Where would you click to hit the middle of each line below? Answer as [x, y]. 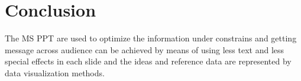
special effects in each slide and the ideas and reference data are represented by [148, 61]
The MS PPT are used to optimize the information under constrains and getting [151, 38]
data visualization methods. [55, 72]
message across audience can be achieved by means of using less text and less [145, 49]
